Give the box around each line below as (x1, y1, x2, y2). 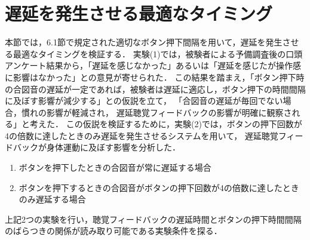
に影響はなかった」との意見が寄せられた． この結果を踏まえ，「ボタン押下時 (5, 70, 305, 83)
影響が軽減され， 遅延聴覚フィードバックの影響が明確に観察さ (46, 106, 292, 118)
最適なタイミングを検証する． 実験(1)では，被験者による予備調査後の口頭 (13, 47, 303, 60)
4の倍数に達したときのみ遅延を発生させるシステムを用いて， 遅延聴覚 (5, 129, 278, 141)
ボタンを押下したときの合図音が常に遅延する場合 (19, 161, 211, 174)
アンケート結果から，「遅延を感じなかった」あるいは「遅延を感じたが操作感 (5, 59, 302, 72)
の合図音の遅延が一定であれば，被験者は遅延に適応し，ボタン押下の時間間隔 (5, 82, 306, 95)
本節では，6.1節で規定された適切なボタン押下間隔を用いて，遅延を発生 (5, 36, 283, 48)
